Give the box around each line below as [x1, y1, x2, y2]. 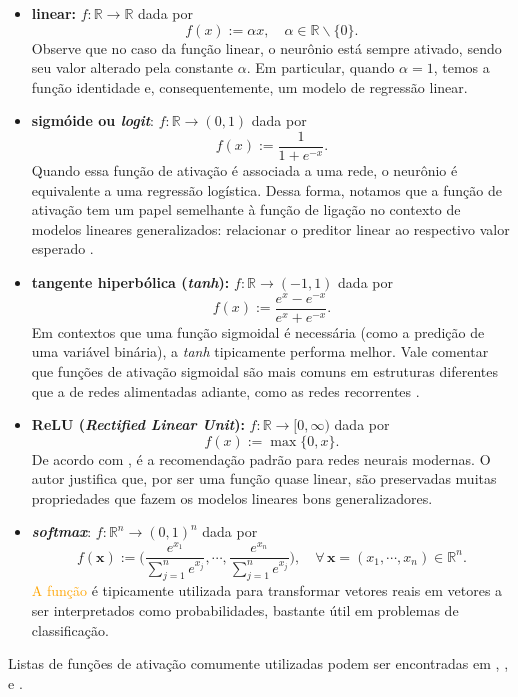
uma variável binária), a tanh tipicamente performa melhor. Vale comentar [31, 341, 489, 362]
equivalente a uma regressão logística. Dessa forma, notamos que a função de [31, 179, 502, 200]
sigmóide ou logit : [31, 110, 154, 131]
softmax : [31, 521, 92, 542]
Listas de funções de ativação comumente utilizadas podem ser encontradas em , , [8, 653, 509, 674]
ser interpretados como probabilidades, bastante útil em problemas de [31, 599, 459, 620]
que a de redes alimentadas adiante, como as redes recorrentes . [31, 380, 420, 401]
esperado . [31, 238, 94, 259]
